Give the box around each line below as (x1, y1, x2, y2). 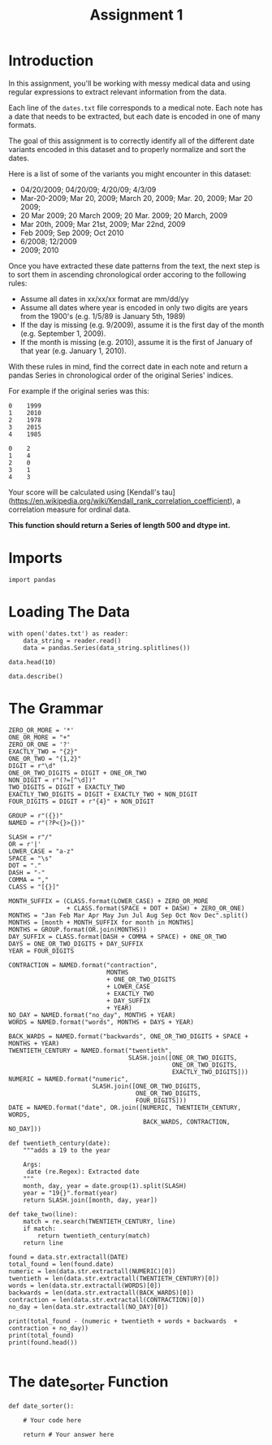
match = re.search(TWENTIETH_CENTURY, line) (23, 1217, 176, 1225)
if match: (23, 1225, 57, 1233)
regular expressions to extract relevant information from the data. (8, 87, 227, 97)
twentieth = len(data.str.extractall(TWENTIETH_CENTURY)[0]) (8, 1274, 220, 1282)
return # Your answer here (23, 1430, 114, 1439)
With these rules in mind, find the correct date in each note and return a (8, 361, 248, 371)
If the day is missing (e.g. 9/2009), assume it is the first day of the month (19, 320, 265, 330)
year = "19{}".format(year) (23, 1189, 118, 1197)
